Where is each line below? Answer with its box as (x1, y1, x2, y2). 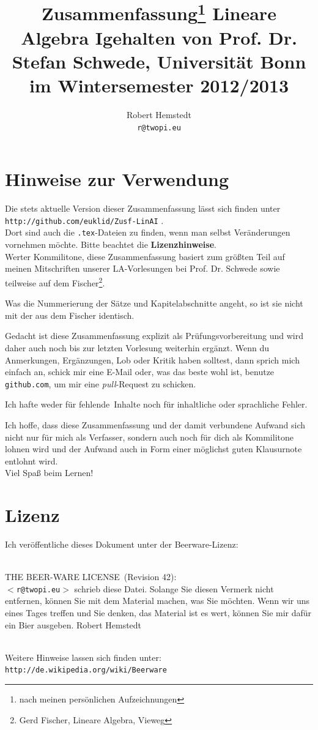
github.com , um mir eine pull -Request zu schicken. (5, 377, 196, 390)
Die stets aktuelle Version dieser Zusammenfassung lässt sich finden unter (5, 202, 281, 215)
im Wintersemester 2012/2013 (29, 73, 289, 98)
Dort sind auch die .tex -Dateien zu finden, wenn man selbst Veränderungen (5, 226, 290, 239)
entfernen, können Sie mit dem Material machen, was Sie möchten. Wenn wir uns (5, 594, 310, 607)
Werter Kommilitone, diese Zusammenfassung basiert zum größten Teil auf (5, 250, 285, 263)
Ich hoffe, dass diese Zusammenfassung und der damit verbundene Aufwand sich (5, 418, 305, 431)
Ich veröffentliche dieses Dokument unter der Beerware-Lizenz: (5, 538, 239, 551)
